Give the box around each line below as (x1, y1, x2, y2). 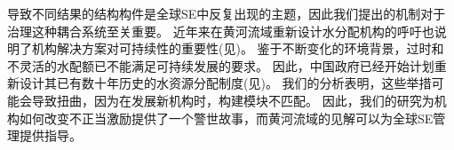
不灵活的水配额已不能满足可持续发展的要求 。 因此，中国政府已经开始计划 (7, 56, 434, 75)
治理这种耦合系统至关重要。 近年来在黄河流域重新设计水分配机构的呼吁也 (7, 21, 434, 40)
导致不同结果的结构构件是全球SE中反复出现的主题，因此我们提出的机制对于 (7, 4, 446, 22)
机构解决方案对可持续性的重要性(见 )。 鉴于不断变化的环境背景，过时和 (31, 39, 444, 58)
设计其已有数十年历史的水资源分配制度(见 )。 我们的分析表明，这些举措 (19, 74, 432, 92)
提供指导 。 (19, 126, 82, 145)
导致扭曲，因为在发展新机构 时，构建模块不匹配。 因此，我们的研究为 (31, 91, 434, 109)
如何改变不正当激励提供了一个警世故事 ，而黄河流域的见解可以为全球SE (19, 108, 434, 127)
